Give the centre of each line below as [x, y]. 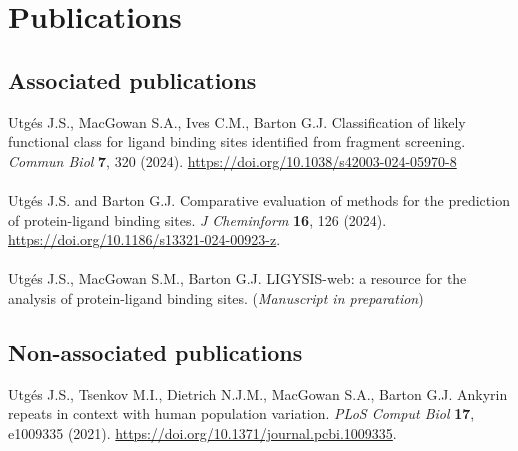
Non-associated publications [155, 351]
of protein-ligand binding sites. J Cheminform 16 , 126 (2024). [197, 219]
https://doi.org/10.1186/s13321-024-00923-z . [144, 239]
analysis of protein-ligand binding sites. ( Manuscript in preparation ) [216, 297]
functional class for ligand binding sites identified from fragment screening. [237, 141]
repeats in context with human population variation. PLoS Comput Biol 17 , [241, 413]
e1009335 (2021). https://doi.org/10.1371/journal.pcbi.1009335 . [202, 432]
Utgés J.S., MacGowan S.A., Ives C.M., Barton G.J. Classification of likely [237, 121]
